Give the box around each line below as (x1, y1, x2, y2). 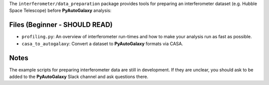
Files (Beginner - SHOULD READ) (9, 20, 113, 29)
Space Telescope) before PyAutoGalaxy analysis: (9, 7, 112, 13)
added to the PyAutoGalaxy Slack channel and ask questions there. (9, 74, 148, 80)
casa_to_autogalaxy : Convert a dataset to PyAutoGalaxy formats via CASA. (21, 40, 183, 47)
